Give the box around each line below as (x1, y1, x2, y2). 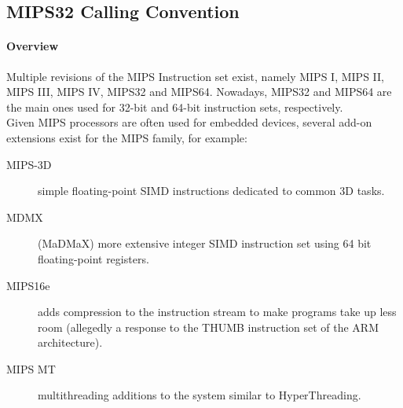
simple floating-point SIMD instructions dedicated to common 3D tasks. (38, 182, 385, 199)
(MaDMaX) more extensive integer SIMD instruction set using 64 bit (38, 235, 372, 252)
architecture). (38, 334, 103, 351)
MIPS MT (6, 360, 56, 377)
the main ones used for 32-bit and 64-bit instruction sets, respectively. (6, 98, 343, 115)
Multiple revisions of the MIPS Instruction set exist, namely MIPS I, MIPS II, (6, 68, 384, 84)
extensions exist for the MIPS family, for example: (6, 129, 247, 145)
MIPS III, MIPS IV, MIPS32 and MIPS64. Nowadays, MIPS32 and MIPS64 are (6, 83, 392, 100)
